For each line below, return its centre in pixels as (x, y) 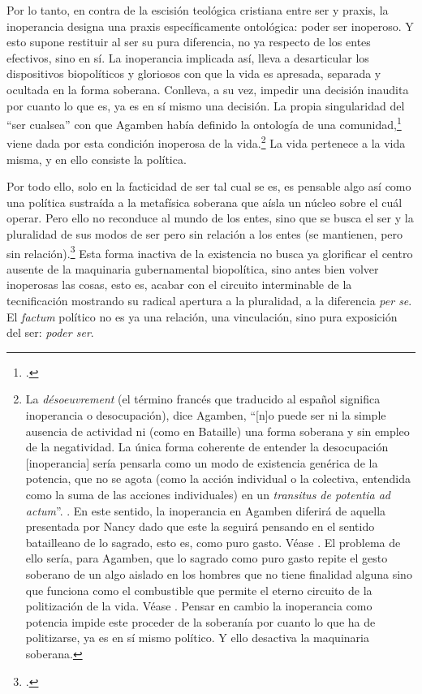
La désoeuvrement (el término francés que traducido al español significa (203, 399)
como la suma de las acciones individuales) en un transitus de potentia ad (208, 494)
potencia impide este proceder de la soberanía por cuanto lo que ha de (200, 621)
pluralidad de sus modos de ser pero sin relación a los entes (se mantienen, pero (205, 234)
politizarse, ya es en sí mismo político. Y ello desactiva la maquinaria (197, 638)
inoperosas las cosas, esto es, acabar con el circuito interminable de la (179, 284)
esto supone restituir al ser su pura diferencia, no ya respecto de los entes (189, 42)
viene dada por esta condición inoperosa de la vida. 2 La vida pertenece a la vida (206, 142)
